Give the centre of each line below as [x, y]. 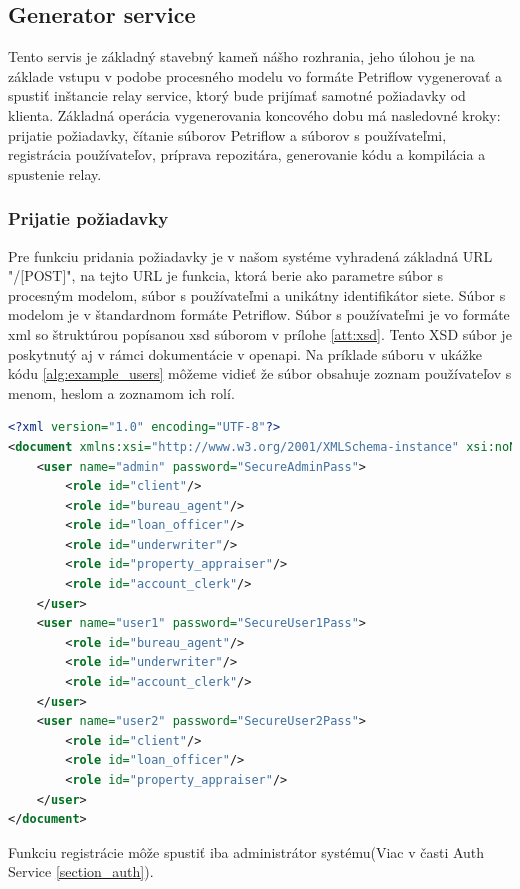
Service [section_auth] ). [81, 871]
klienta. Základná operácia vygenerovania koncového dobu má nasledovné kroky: [254, 114]
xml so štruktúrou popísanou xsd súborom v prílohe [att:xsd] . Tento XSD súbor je [260, 333]
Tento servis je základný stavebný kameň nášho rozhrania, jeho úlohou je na [241, 56]
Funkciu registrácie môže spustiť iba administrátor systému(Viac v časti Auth [246, 851]
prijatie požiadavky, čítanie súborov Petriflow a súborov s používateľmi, [227, 134]
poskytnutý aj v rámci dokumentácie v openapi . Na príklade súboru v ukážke [245, 353]
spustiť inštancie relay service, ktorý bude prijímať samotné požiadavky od [237, 95]
